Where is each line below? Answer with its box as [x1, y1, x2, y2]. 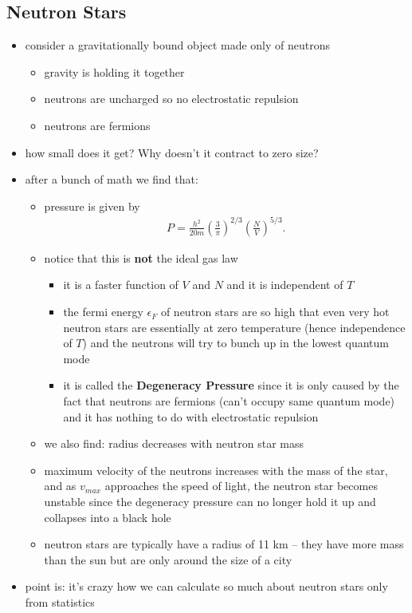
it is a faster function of [63, 276, 179, 293]
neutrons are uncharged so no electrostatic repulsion [44, 90, 299, 107]
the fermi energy [63, 303, 143, 320]
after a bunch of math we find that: [25, 171, 198, 188]
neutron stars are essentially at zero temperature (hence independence [63, 318, 406, 335]
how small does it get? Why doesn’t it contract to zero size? [25, 144, 319, 160]
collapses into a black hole [44, 508, 171, 525]
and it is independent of [226, 276, 343, 293]
